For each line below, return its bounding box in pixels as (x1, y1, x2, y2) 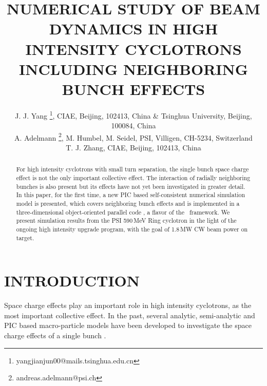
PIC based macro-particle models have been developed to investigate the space (4, 320, 252, 331)
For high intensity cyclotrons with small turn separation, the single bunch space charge (16, 165, 249, 173)
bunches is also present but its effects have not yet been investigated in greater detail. (16, 182, 245, 190)
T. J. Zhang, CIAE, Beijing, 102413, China (66, 142, 201, 152)
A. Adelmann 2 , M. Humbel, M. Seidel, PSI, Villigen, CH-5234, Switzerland (14, 130, 253, 143)
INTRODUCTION (4, 270, 140, 291)
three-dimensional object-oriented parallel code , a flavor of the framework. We (16, 207, 230, 216)
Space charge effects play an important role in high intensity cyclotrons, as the (4, 300, 252, 311)
